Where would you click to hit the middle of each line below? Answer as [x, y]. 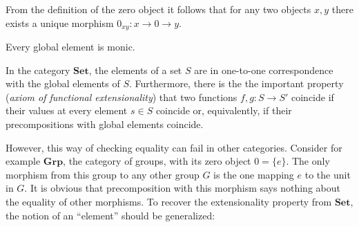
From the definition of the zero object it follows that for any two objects [158, 9]
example [23, 161]
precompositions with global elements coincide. [105, 124]
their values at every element [67, 110]
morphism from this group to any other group [103, 174]
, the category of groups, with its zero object [157, 161]
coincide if [312, 97]
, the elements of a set [135, 70]
